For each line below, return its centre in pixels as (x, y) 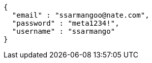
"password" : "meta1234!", (66, 23)
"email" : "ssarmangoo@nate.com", (81, 15)
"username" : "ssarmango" (64, 31)
